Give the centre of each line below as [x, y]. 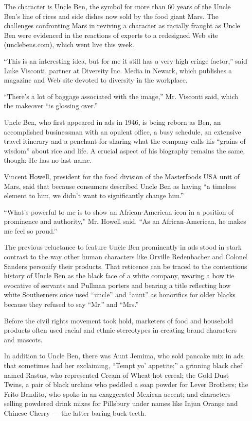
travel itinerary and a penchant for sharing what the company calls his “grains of [125, 141]
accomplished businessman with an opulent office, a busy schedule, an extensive [123, 131]
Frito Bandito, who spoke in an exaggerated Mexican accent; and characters [117, 394]
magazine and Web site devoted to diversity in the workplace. [96, 80]
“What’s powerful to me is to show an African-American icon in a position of [119, 211]
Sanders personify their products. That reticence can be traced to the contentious [126, 266]
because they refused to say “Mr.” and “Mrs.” [71, 304]
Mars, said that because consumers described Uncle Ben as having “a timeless [120, 186]
